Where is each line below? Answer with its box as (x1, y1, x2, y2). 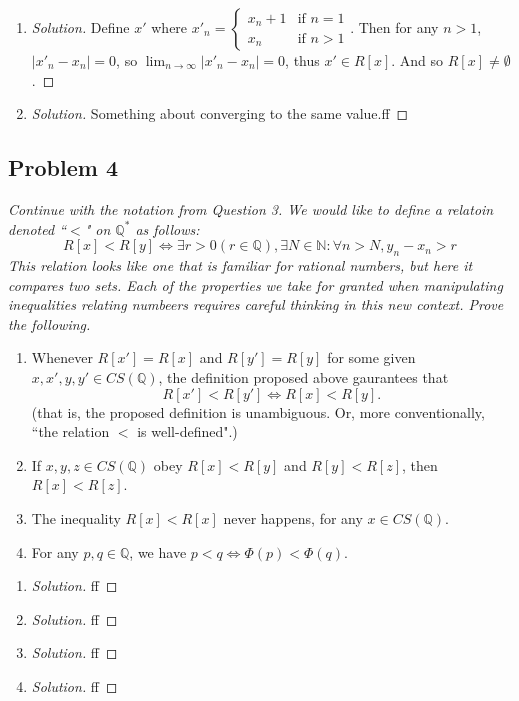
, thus (285, 50, 320, 70)
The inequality (31, 507, 121, 528)
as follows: (135, 218, 200, 239)
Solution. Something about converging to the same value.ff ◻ (31, 103, 409, 124)
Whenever (31, 347, 93, 368)
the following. (8, 313, 91, 334)
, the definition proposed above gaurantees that (158, 366, 449, 387)
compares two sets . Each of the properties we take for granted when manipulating (8, 274, 503, 295)
